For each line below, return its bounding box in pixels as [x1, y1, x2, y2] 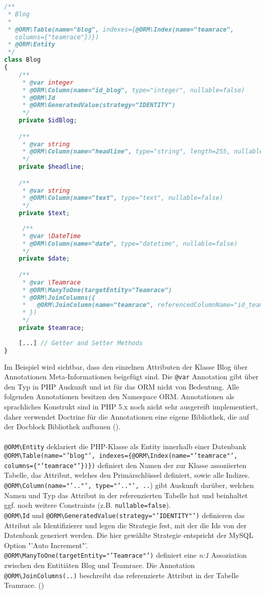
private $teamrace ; [18, 324, 85, 332]
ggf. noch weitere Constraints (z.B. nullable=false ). [4, 500, 171, 510]
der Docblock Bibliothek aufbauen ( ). [4, 421, 121, 432]
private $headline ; [18, 163, 85, 171]
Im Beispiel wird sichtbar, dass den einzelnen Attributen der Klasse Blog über [4, 361, 248, 372]
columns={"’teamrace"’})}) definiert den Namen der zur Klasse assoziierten [4, 459, 247, 470]
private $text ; [18, 210, 70, 217]
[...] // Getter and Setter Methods [18, 339, 143, 347]
